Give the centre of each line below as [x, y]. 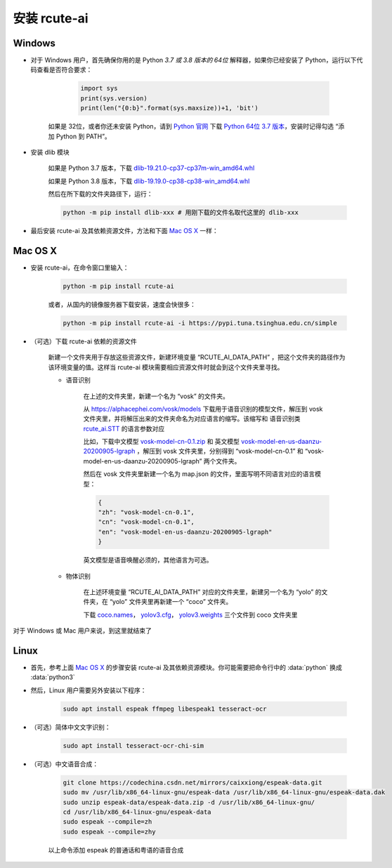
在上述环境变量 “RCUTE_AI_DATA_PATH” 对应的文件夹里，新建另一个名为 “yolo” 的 [202, 592]
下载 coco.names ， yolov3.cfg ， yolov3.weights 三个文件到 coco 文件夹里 [190, 614]
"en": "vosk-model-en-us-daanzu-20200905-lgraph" [185, 532]
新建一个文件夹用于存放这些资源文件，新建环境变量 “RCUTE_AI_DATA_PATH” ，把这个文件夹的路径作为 [197, 357]
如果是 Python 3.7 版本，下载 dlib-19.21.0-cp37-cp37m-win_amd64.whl [151, 168]
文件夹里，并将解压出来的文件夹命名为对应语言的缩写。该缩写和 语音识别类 [192, 419]
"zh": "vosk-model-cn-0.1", [146, 512]
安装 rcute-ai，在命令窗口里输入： [80, 268]
